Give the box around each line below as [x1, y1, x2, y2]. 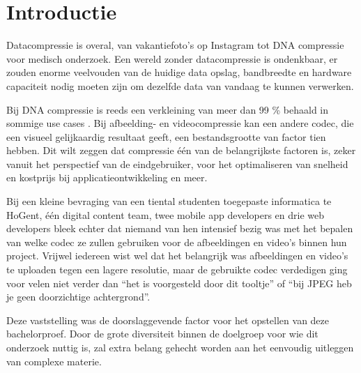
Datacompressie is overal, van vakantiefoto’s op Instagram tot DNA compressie [6, 38, 344, 52]
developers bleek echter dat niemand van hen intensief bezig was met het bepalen [6, 221, 353, 236]
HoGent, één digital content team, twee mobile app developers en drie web [6, 207, 324, 222]
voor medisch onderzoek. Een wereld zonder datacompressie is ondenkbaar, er [6, 51, 338, 66]
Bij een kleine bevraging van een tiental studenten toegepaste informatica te [6, 194, 332, 208]
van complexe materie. [6, 353, 102, 368]
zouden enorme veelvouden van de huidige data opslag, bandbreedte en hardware [6, 65, 352, 79]
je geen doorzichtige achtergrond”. [6, 289, 151, 304]
